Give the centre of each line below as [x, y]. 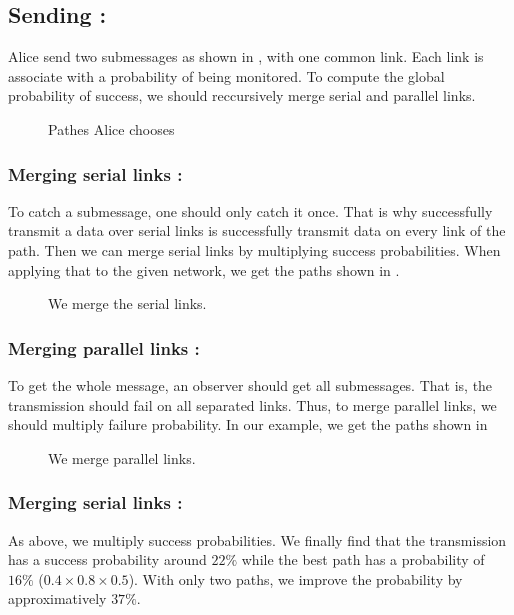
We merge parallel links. [122, 457]
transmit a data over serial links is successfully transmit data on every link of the [257, 230]
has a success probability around [107, 559]
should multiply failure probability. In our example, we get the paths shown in [248, 424]
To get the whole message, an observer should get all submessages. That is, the [250, 384]
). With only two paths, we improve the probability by [295, 578]
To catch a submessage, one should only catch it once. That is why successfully [250, 210]
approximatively [57, 598]
